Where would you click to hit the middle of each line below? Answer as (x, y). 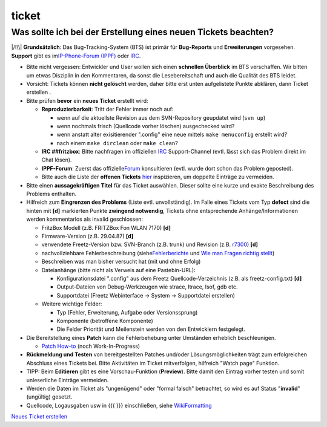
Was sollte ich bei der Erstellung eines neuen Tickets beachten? (143, 32)
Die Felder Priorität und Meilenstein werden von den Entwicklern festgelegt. (151, 329)
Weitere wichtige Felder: (72, 304)
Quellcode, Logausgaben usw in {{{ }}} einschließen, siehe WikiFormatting (119, 405)
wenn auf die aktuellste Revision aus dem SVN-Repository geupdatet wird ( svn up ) (161, 117)
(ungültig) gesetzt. (49, 397)
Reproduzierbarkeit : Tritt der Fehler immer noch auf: (107, 109)
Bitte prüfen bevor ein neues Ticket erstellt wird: (87, 100)
